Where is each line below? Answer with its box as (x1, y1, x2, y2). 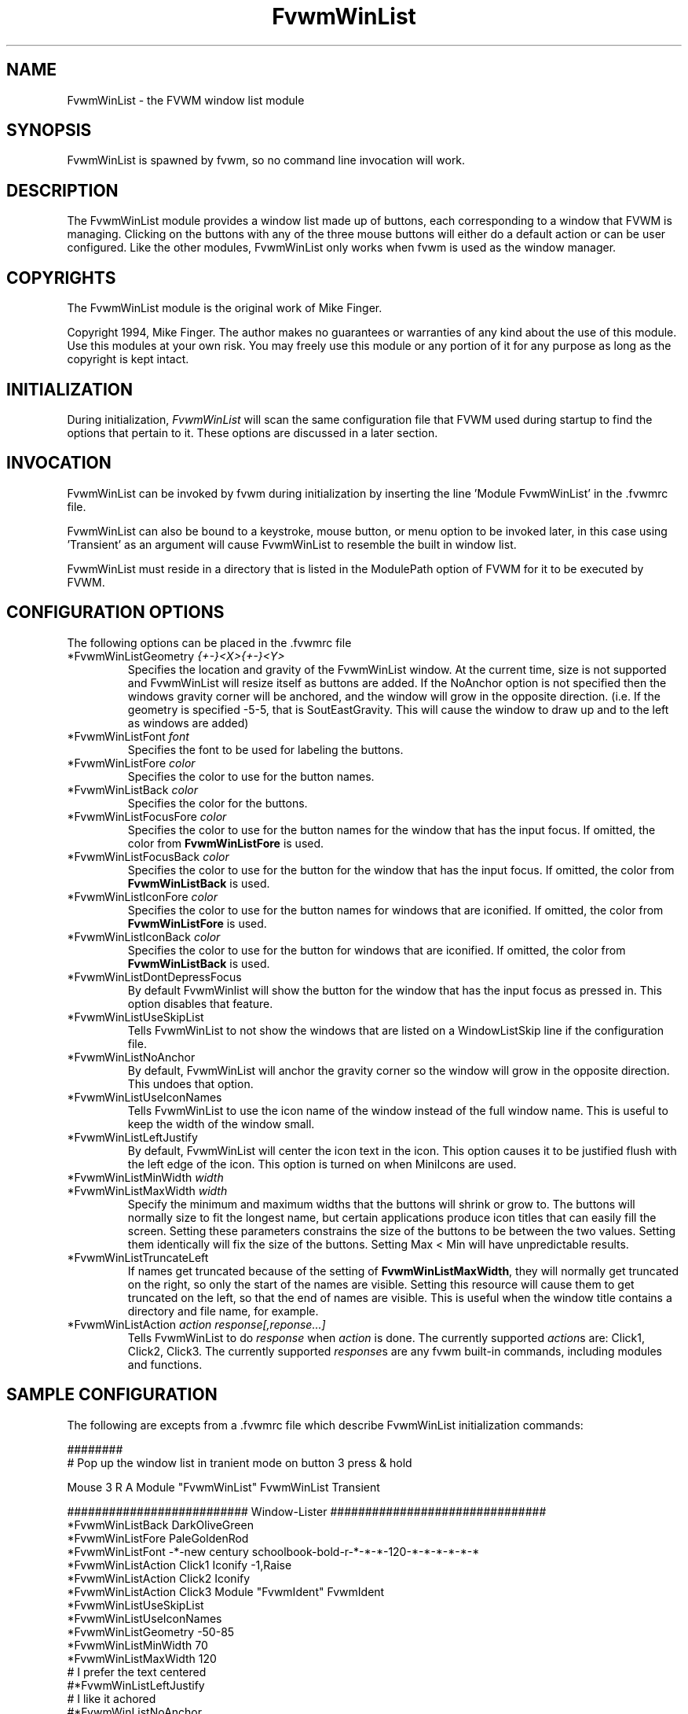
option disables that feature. (127, 996, 273, 1010)
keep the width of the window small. (127, 1116, 315, 1131)
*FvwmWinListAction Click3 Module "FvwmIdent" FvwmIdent (67, 1584, 385, 1598)
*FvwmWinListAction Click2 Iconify (67, 1571, 251, 1585)
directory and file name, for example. (127, 1304, 319, 1318)
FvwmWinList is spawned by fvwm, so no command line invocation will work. (67, 153, 466, 167)
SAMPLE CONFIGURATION (6, 1385, 218, 1405)
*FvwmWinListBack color (67, 782, 198, 796)
